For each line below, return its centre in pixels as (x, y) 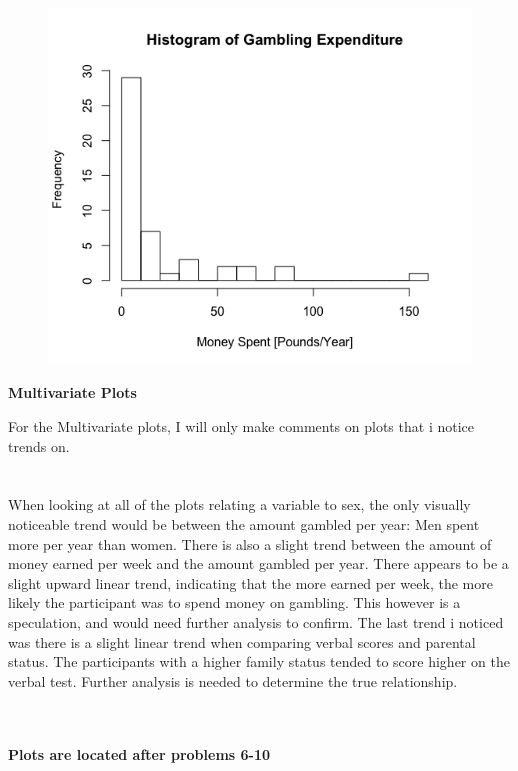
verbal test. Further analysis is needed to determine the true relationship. (233, 680)
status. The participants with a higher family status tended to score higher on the (259, 661)
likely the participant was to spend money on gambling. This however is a (234, 602)
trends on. (39, 445)
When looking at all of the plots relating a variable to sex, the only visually (239, 504)
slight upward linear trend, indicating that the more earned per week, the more (250, 582)
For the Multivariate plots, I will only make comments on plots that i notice (241, 426)
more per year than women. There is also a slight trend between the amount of (250, 543)
